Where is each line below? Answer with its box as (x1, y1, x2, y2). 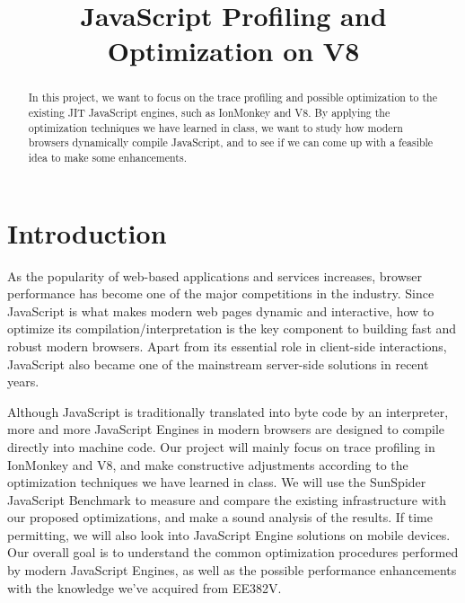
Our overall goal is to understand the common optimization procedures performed (7, 543, 459, 562)
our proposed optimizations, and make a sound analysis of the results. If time (7, 508, 433, 527)
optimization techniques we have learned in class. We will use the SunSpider (7, 473, 426, 492)
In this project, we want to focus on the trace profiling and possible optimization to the (28, 90, 437, 105)
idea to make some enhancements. (28, 149, 187, 164)
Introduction (7, 214, 167, 251)
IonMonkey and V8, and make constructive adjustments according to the (7, 455, 408, 474)
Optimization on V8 (107, 32, 360, 69)
